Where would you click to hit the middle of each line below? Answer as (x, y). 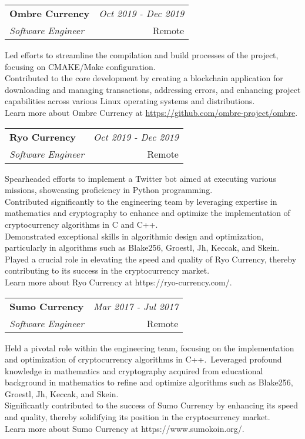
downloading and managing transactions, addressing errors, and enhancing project (153, 89)
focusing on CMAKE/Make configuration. (80, 66)
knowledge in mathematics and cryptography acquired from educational (134, 370)
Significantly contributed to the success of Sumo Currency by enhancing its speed (152, 405)
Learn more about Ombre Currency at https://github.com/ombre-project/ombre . (151, 112)
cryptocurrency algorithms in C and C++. (81, 224)
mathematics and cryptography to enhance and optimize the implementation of (148, 213)
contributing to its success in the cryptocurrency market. (107, 270)
